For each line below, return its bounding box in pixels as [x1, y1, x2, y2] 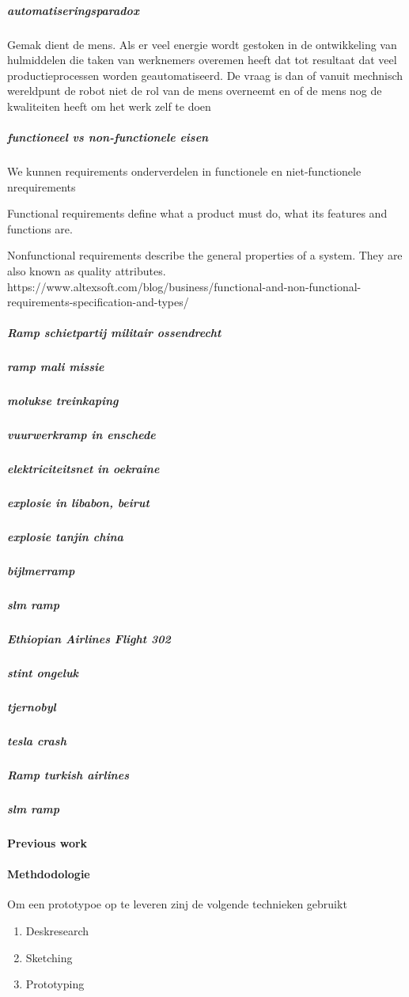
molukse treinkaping [7, 392, 119, 409]
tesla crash [7, 733, 66, 749]
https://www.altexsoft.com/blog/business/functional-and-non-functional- [7, 278, 362, 294]
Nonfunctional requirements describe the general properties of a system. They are [7, 247, 403, 263]
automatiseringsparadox [7, 2, 139, 18]
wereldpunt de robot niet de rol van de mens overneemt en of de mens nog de [7, 82, 382, 99]
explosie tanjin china [7, 529, 123, 545]
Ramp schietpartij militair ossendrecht [7, 324, 222, 341]
